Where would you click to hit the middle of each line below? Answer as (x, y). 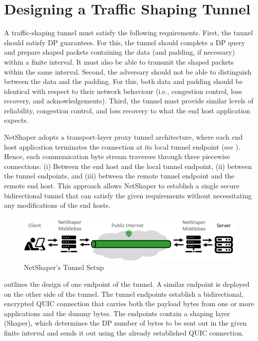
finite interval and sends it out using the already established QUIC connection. (124, 332)
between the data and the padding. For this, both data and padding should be (123, 81)
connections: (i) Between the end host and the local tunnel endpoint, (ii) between (128, 166)
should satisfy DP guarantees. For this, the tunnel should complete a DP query (125, 42)
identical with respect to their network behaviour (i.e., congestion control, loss (123, 91)
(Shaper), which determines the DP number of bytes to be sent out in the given (126, 323)
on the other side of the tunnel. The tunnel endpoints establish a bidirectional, (124, 294)
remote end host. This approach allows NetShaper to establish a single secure (122, 186)
